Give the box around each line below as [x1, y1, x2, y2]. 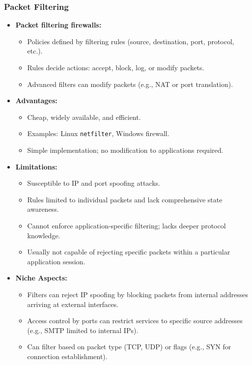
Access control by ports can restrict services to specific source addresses [27, 315, 243, 326]
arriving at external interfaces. [27, 299, 118, 309]
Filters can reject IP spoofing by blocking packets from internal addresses [27, 289, 249, 299]
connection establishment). [27, 351, 108, 361]
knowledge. [27, 230, 60, 240]
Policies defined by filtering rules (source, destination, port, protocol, [27, 36, 234, 46]
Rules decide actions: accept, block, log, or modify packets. [27, 62, 204, 72]
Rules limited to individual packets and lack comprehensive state [27, 194, 223, 204]
